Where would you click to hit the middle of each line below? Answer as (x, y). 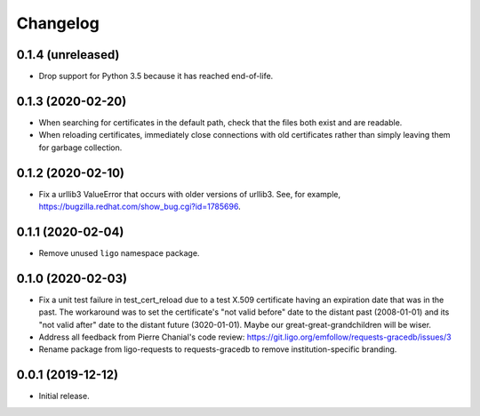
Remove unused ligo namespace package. (119, 252)
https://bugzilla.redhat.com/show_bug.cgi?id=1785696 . (140, 207)
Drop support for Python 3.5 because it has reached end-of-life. (156, 76)
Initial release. (64, 396)
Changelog (58, 23)
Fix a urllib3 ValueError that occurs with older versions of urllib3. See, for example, (190, 194)
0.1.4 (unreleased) (68, 55)
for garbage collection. (80, 148)
